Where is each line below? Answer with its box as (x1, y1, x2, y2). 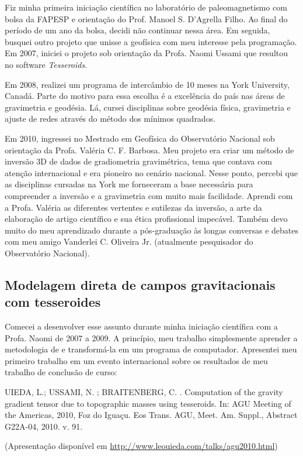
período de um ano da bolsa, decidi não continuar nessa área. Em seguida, (5, 24, 270, 36)
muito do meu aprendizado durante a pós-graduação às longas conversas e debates (5, 224, 299, 236)
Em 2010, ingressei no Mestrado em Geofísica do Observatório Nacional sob (5, 132, 275, 144)
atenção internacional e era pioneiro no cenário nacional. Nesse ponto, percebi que (5, 166, 298, 179)
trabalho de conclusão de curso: (5, 366, 117, 378)
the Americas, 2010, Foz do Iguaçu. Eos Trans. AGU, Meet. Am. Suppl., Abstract (5, 409, 298, 421)
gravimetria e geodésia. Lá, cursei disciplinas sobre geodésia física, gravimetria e (5, 101, 291, 113)
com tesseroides (5, 293, 101, 311)
